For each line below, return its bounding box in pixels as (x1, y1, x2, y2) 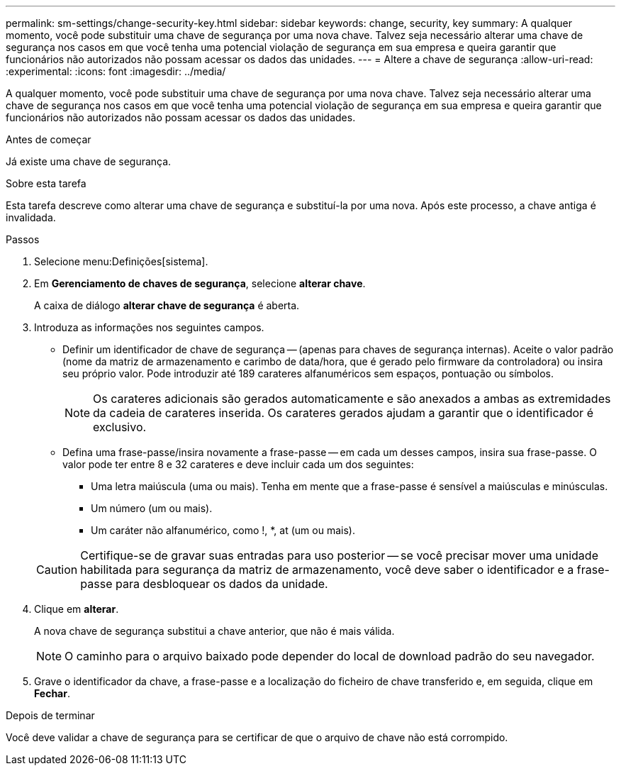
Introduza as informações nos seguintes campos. (34, 321, 264, 333)
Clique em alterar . (34, 603, 119, 615)
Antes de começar (6, 133, 91, 145)
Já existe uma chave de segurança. (6, 155, 172, 167)
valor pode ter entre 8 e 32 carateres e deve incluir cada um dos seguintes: (62, 458, 414, 470)
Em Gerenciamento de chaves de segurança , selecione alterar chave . (34, 277, 366, 289)
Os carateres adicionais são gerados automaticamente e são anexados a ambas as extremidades (93, 392, 611, 406)
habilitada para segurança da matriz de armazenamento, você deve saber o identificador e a (80, 562, 574, 577)
